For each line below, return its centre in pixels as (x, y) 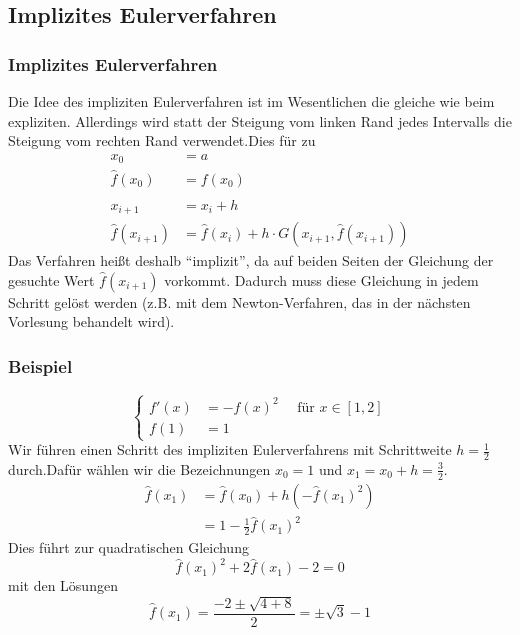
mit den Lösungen (63, 585)
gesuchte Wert (51, 279)
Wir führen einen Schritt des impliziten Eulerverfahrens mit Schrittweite (230, 449)
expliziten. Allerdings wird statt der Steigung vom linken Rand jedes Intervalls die (260, 120)
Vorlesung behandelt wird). (91, 321)
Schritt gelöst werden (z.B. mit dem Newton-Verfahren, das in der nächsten (239, 301)
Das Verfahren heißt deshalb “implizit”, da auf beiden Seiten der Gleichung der (251, 260)
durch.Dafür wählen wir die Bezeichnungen (139, 468)
